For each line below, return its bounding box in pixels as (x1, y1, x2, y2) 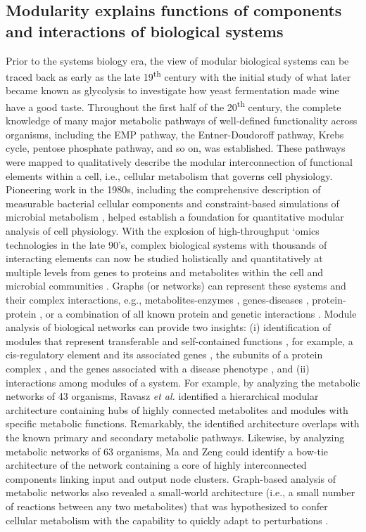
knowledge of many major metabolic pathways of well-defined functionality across (6, 113, 358, 128)
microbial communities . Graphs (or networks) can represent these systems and (6, 278, 346, 293)
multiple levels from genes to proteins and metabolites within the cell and (6, 264, 324, 279)
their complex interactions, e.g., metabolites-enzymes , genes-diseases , (6, 292, 309, 306)
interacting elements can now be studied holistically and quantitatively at (6, 251, 323, 266)
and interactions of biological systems (6, 20, 284, 41)
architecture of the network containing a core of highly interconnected (6, 458, 307, 472)
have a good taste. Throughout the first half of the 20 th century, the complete (6, 98, 341, 114)
